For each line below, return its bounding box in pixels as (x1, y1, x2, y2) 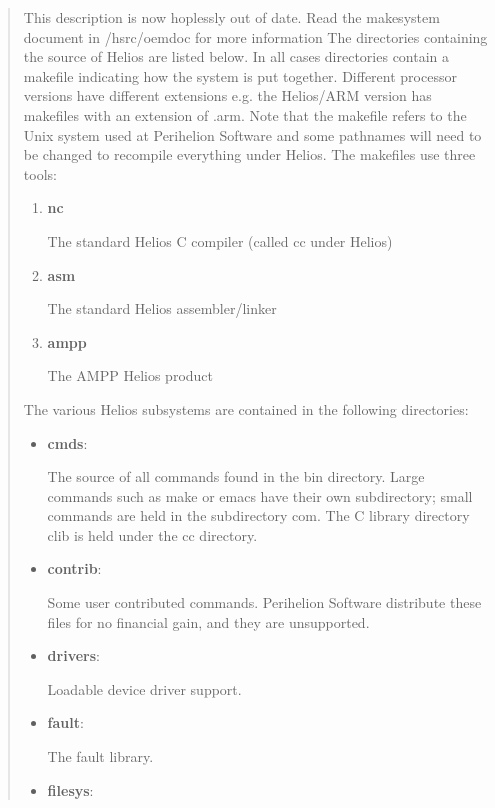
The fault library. (47, 746, 154, 767)
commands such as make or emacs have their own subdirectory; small (47, 485, 473, 506)
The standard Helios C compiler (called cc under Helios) (47, 230, 393, 251)
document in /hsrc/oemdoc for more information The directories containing (23, 26, 488, 47)
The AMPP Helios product (47, 365, 214, 386)
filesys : (47, 779, 94, 800)
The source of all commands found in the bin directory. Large (47, 466, 425, 487)
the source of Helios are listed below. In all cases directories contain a (23, 46, 450, 67)
